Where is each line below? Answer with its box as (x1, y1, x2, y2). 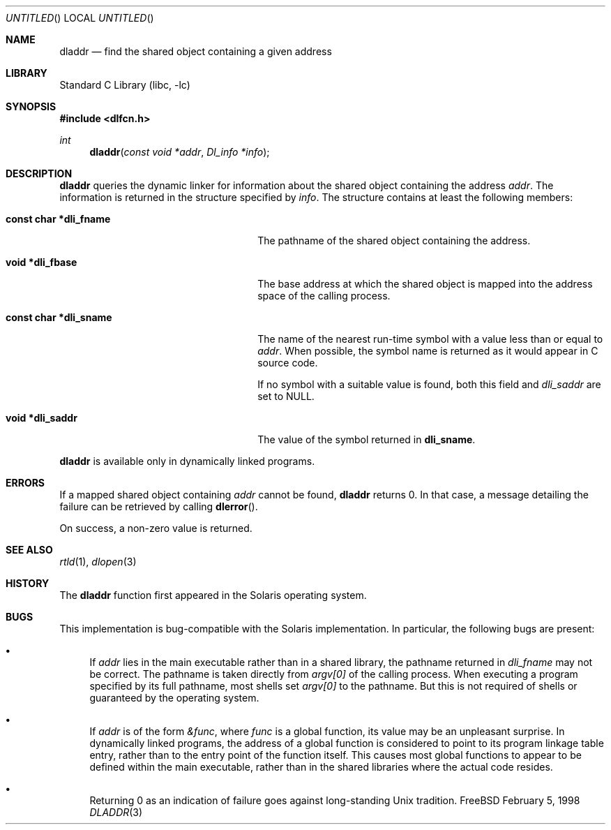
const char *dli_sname (6, 311, 112, 323)
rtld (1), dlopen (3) (59, 556, 137, 568)
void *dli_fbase (6, 256, 77, 268)
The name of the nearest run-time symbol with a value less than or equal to (257, 333, 603, 345)
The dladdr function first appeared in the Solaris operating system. (59, 589, 367, 601)
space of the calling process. (257, 290, 391, 302)
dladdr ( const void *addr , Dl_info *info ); (89, 146, 270, 158)
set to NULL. (257, 390, 315, 402)
